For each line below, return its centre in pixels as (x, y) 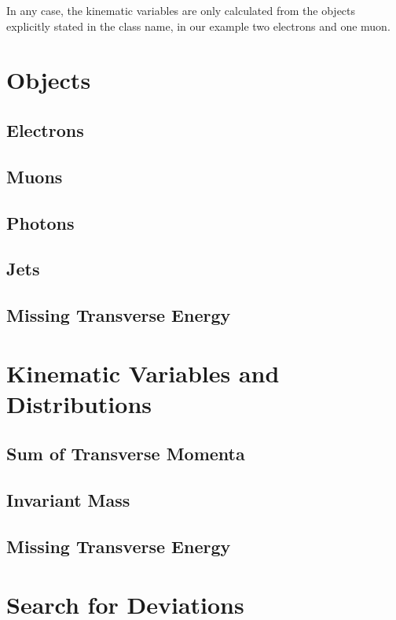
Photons (40, 222)
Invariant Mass (68, 500)
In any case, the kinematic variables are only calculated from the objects (181, 10)
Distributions (79, 403)
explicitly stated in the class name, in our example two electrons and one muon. (198, 26)
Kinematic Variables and (143, 373)
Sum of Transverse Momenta (126, 454)
